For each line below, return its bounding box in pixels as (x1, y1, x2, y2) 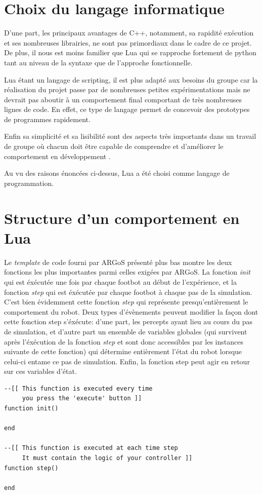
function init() (4, 405, 59, 412)
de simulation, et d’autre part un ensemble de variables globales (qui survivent (4, 326, 247, 336)
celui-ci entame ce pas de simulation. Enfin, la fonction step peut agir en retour (4, 356, 250, 366)
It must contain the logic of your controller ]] (22, 454, 193, 462)
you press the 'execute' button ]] (22, 395, 142, 402)
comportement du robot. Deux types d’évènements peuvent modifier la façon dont (4, 306, 258, 317)
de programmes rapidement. (4, 113, 91, 124)
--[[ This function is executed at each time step (4, 444, 178, 452)
